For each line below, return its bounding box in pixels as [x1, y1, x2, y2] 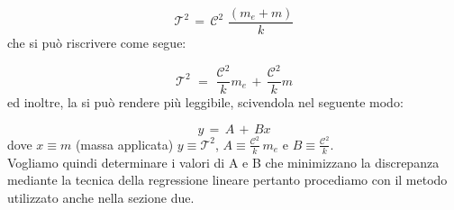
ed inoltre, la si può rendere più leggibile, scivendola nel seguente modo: [7, 93, 404, 112]
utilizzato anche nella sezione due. [7, 187, 195, 206]
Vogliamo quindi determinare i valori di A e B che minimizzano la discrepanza [7, 152, 440, 171]
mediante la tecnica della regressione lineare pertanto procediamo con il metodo [7, 170, 448, 189]
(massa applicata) [75, 134, 174, 153]
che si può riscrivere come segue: [7, 33, 186, 52]
